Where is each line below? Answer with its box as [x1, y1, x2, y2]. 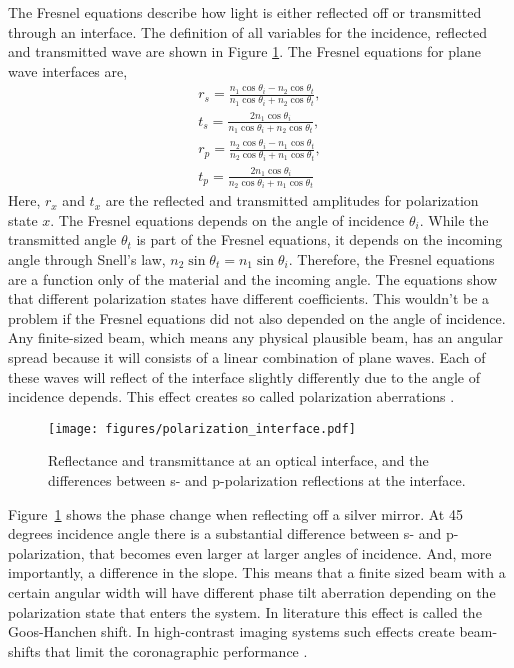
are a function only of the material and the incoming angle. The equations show [8, 268, 498, 289]
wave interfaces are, [8, 60, 128, 81]
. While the [419, 209, 489, 230]
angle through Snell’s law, [8, 248, 166, 269]
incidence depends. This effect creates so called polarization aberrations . [8, 386, 455, 407]
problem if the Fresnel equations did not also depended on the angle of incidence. [8, 307, 506, 328]
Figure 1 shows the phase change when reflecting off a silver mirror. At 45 [8, 503, 463, 524]
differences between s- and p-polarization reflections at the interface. [48, 469, 466, 490]
